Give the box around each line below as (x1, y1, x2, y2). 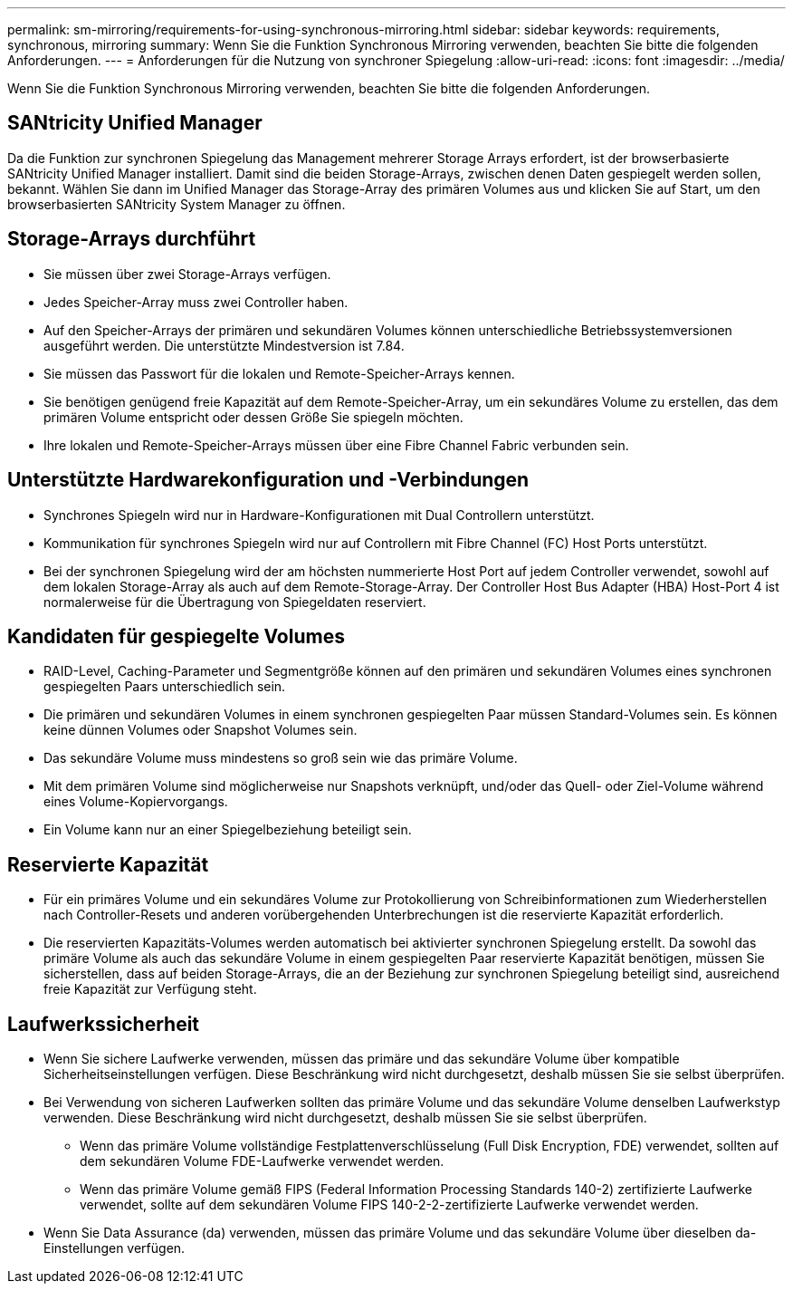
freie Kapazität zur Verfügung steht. (43, 981, 257, 997)
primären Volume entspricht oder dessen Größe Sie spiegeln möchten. (43, 409, 463, 425)
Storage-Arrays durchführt (7, 227, 256, 251)
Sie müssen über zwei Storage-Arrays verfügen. (43, 265, 331, 282)
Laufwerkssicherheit (7, 1012, 200, 1036)
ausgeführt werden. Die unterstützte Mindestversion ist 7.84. (43, 337, 405, 353)
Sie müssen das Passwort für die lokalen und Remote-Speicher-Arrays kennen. (43, 365, 515, 381)
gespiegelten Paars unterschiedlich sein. (43, 679, 286, 695)
